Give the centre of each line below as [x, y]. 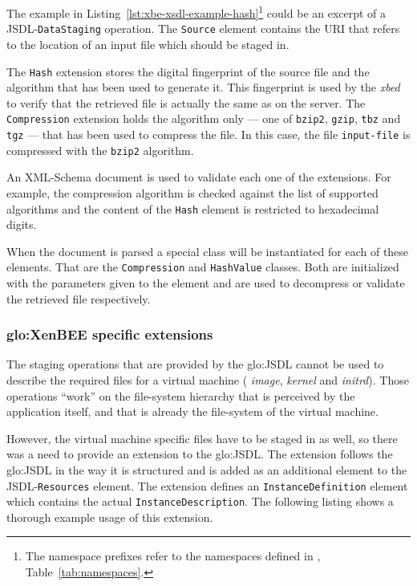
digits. [22, 224]
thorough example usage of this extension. [110, 517]
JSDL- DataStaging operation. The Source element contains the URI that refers [203, 28]
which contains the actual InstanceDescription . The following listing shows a [200, 501]
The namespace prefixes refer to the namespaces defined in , [173, 556]
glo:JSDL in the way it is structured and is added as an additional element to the [207, 469]
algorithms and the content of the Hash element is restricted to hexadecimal [193, 208]
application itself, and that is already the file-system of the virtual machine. [192, 411]
